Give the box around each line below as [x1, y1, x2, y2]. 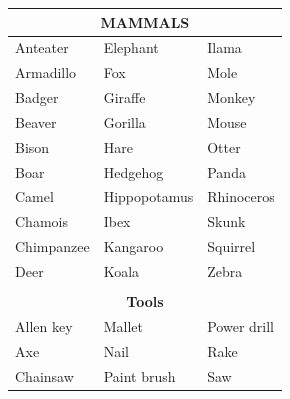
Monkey [207, 87, 256, 108]
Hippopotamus [103, 186, 194, 207]
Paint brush [103, 365, 176, 386]
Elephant [103, 37, 159, 58]
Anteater [15, 37, 69, 58]
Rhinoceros [207, 186, 275, 207]
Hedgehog [103, 161, 164, 182]
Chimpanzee [15, 236, 90, 257]
